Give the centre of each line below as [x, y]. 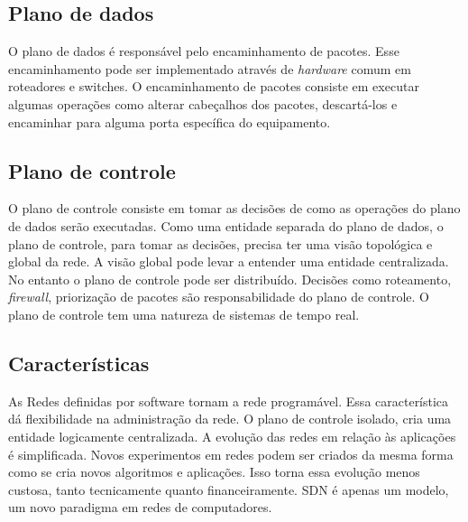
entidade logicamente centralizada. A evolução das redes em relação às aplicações [232, 436]
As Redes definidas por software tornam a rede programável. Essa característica [229, 401]
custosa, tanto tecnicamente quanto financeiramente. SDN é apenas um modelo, [229, 489]
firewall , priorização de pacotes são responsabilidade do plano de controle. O [219, 297]
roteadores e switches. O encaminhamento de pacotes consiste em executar [214, 86]
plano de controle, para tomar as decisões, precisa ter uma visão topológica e [220, 243]
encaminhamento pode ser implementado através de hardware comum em [210, 68]
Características [79, 363]
